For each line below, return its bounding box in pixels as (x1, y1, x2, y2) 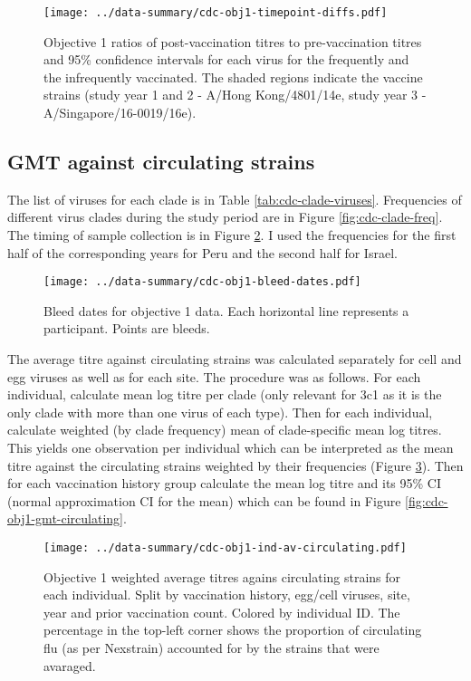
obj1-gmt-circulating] (7, 509, 124, 528)
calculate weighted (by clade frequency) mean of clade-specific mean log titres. (7, 420, 442, 439)
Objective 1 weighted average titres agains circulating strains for (43, 567, 401, 586)
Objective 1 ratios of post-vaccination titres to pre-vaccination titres (43, 32, 422, 51)
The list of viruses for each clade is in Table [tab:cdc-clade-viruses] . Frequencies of (7, 189, 462, 208)
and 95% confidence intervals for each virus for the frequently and (43, 50, 409, 69)
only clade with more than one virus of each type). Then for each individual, (7, 402, 433, 421)
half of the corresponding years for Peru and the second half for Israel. (7, 243, 398, 262)
